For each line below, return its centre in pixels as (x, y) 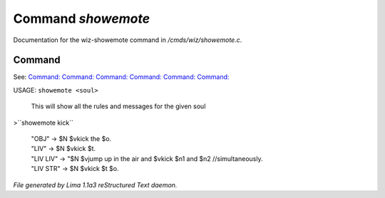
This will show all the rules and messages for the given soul (118, 106)
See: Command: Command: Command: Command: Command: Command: (121, 77)
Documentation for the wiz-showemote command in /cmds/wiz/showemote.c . (128, 40)
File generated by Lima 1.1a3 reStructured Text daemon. (95, 184)
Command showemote (82, 19)
